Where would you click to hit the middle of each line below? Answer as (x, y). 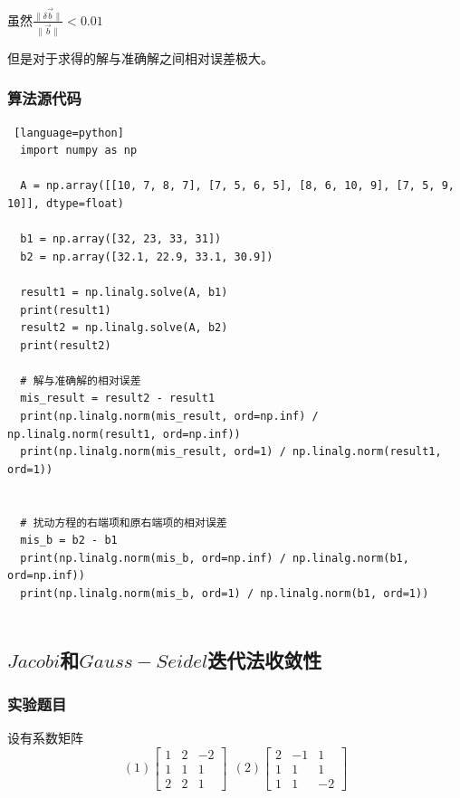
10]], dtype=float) (66, 203)
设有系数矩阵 (45, 738)
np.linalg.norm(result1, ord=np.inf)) (124, 434)
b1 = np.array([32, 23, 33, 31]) (121, 239)
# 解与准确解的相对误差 (81, 380)
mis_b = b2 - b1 (69, 541)
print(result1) (66, 310)
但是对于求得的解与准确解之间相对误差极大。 (140, 57)
